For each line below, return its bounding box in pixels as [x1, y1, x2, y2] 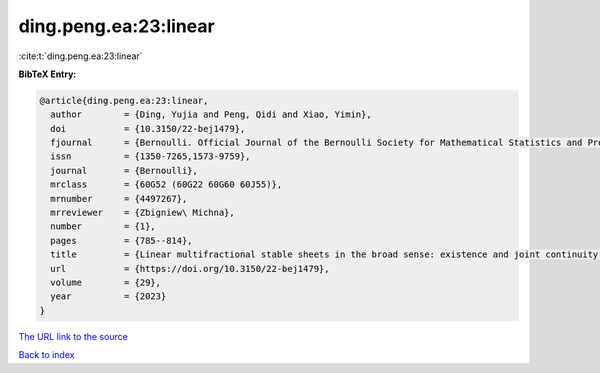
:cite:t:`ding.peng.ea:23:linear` [18, 50, 144, 62]
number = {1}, [50, 221, 157, 232]
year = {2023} [50, 291, 167, 302]
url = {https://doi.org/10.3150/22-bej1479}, [50, 263, 330, 274]
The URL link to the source [18, 330, 129, 342]
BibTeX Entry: [18, 68, 77, 80]
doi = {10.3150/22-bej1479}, [50, 123, 246, 134]
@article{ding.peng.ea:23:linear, [39, 95, 209, 106]
